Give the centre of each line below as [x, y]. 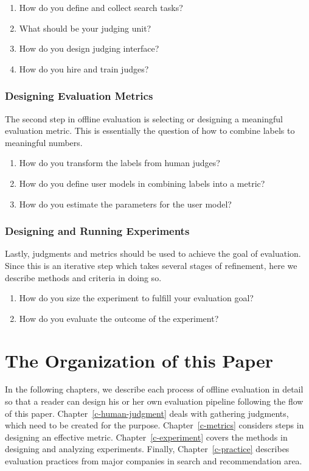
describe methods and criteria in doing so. [83, 277]
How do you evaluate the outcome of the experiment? [119, 318]
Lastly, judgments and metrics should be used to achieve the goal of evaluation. [153, 253]
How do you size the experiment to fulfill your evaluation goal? [136, 298]
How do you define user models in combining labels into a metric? [142, 183]
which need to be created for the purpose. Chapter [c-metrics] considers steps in [154, 425]
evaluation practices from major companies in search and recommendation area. [154, 461]
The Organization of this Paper [139, 360]
